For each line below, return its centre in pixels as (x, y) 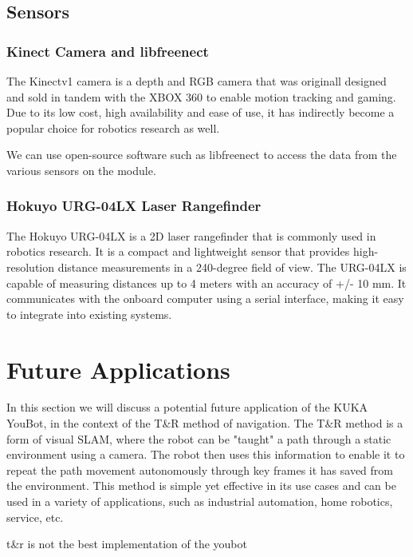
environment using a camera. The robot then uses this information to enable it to (206, 454)
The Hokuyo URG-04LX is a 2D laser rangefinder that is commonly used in (191, 235)
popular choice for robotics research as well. (113, 127)
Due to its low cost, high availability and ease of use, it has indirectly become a (201, 112)
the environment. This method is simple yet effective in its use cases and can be (201, 485)
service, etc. (35, 517)
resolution (31, 267)
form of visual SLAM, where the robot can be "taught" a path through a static (199, 438)
